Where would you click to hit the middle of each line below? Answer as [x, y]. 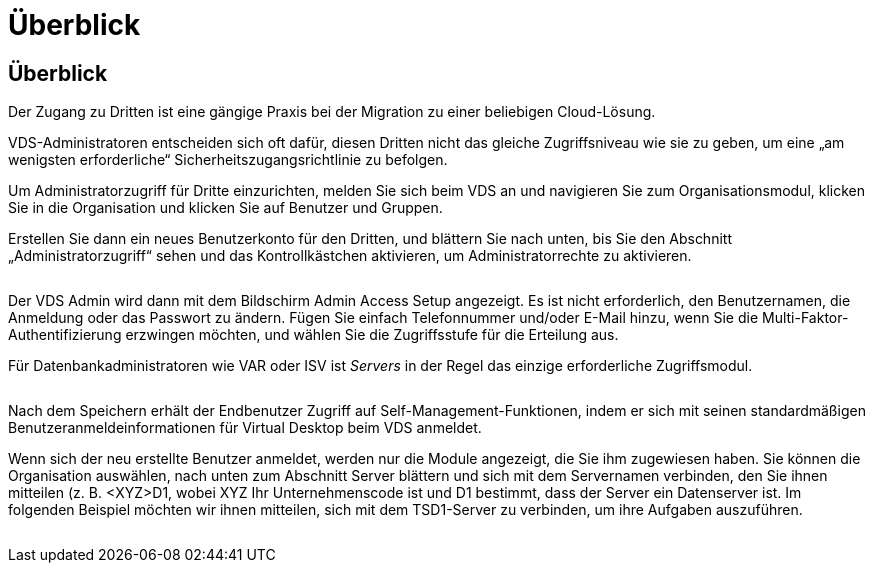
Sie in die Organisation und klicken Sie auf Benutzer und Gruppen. [225, 208]
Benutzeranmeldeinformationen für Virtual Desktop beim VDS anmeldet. [245, 428]
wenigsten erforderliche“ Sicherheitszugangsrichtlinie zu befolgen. [228, 160]
